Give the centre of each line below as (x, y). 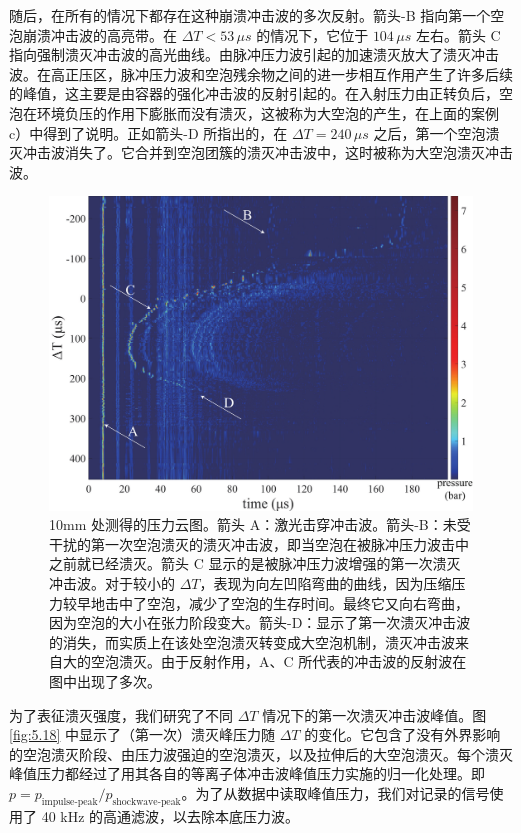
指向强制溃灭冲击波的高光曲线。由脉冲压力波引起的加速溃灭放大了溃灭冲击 (254, 54)
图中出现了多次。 (105, 680)
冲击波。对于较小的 (112, 582)
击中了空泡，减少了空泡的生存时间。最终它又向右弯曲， (286, 602)
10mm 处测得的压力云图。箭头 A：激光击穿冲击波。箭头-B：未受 (260, 524)
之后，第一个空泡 (429, 132)
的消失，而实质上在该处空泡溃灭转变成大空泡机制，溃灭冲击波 (252, 641)
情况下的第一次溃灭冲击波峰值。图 (374, 714)
